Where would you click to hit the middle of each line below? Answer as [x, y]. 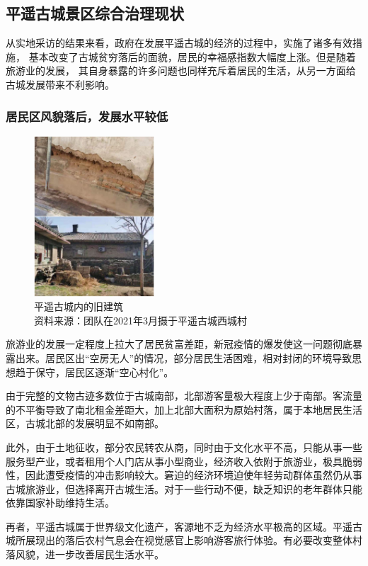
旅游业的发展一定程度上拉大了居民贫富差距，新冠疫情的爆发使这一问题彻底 [179, 344]
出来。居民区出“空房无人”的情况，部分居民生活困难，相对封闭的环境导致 [184, 357]
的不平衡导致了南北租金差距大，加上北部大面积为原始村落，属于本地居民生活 [184, 409]
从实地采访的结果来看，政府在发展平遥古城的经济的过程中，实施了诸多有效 [179, 43]
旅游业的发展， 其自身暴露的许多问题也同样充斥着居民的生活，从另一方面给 [181, 70]
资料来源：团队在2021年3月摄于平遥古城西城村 [140, 320]
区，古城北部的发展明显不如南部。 [85, 423]
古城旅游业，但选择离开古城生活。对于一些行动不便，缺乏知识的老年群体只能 [184, 488]
